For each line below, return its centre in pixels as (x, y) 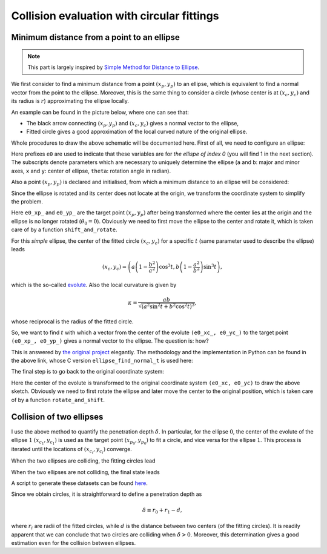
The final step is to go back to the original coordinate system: (88, 372)
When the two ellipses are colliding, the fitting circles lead (83, 461)
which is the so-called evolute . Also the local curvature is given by (94, 285)
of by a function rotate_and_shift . (58, 400)
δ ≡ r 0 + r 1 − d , (162, 510)
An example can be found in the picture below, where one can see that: (100, 112)
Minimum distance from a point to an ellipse (95, 37)
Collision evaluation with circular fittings (115, 16)
